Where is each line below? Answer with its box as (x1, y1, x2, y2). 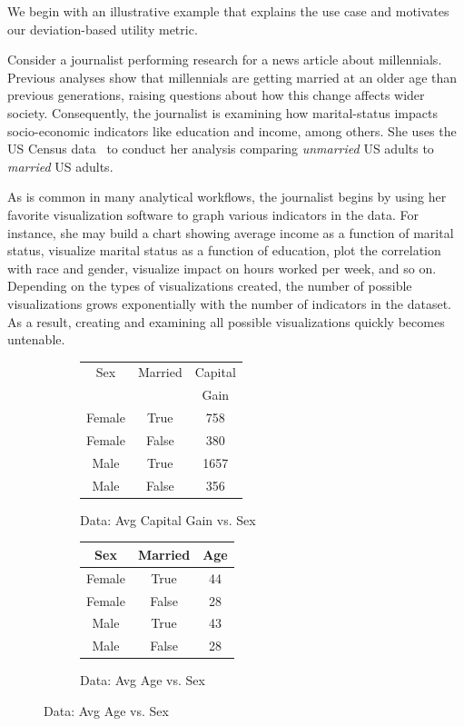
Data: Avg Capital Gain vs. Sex (80, 510, 256, 529)
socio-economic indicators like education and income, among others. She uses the (7, 121, 457, 140)
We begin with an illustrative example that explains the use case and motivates (7, 2, 449, 20)
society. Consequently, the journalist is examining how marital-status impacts (7, 103, 438, 122)
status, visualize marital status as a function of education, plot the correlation (7, 241, 441, 260)
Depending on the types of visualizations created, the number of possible (7, 276, 412, 295)
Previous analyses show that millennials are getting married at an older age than (7, 67, 458, 86)
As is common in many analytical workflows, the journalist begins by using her (7, 187, 447, 206)
